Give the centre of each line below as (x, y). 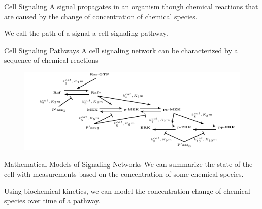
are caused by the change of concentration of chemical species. (101, 16)
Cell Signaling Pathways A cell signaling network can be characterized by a (121, 50)
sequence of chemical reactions (51, 60)
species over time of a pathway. (52, 201)
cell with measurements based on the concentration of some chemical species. (124, 174)
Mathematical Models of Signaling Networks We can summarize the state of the (128, 164)
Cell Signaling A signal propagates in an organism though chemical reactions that (131, 6)
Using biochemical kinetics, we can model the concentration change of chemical (127, 191)
